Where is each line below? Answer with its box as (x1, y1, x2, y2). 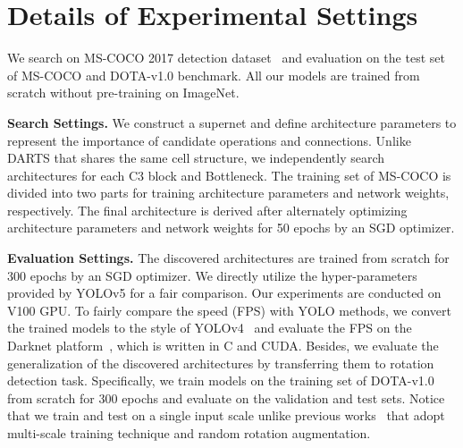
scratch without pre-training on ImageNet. (7, 83, 240, 102)
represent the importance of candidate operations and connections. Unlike (7, 131, 411, 149)
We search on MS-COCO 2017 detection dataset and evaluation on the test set (7, 48, 445, 67)
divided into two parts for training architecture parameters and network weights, (7, 183, 450, 202)
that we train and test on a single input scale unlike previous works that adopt (7, 406, 445, 425)
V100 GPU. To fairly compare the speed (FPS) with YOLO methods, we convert (7, 300, 451, 319)
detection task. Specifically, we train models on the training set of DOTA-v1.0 (7, 371, 434, 390)
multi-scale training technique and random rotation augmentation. (7, 424, 371, 442)
